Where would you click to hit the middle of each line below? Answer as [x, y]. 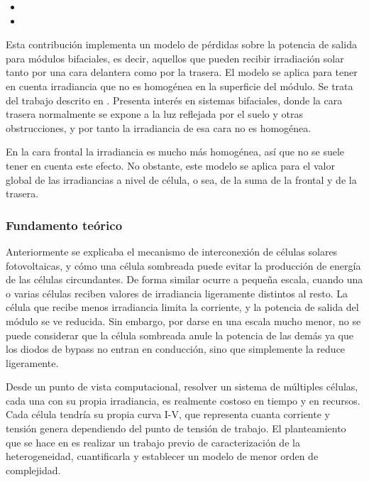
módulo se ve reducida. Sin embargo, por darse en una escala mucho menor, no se [183, 321]
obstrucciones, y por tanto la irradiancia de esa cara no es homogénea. [159, 127]
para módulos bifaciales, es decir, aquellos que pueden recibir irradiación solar [175, 58]
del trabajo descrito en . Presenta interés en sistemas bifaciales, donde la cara [174, 100]
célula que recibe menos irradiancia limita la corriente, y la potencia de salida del [182, 307]
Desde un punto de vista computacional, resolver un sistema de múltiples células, [182, 387]
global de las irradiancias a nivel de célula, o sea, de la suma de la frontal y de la [181, 179]
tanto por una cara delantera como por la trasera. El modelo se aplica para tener [182, 72]
